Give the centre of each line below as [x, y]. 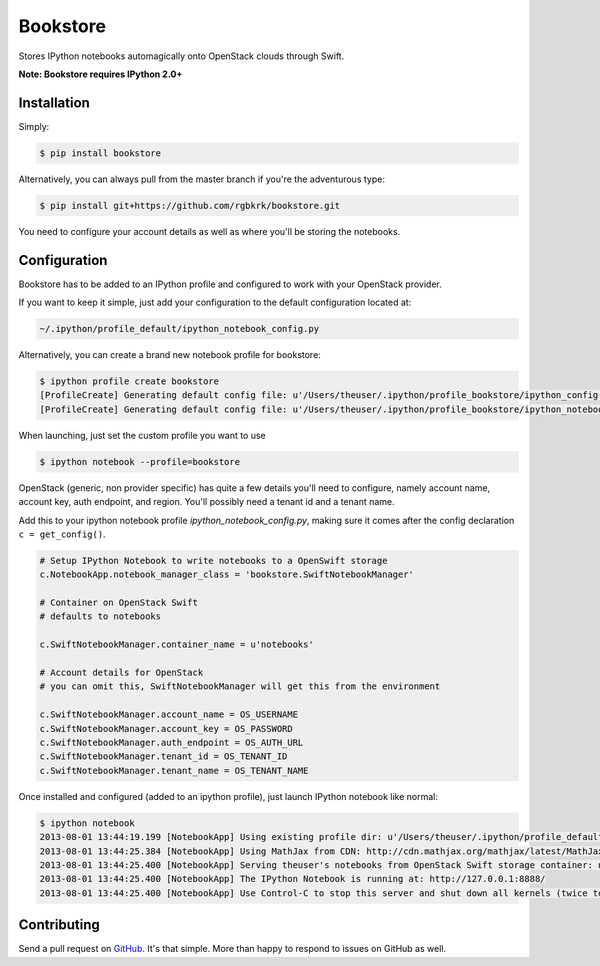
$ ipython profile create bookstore [129, 381]
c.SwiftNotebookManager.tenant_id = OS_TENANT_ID [163, 756]
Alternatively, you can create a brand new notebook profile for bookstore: [170, 355]
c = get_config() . [62, 534]
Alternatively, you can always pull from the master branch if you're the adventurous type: [201, 179]
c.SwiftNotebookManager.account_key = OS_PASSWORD [166, 728]
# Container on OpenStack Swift [119, 603]
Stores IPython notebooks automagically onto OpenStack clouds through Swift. [181, 56]
